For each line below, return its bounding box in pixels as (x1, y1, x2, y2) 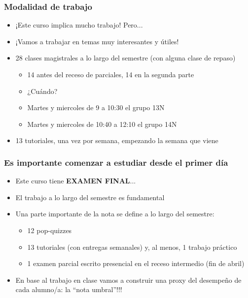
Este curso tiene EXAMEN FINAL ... (15, 176, 136, 186)
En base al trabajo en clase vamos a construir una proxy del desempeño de (15, 274, 242, 285)
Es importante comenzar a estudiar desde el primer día (4, 156, 228, 168)
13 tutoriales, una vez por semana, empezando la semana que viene (15, 135, 218, 146)
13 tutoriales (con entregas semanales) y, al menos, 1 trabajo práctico (27, 241, 237, 252)
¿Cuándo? (27, 86, 58, 96)
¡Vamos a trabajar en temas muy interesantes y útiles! (15, 36, 179, 46)
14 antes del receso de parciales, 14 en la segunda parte (27, 69, 194, 79)
